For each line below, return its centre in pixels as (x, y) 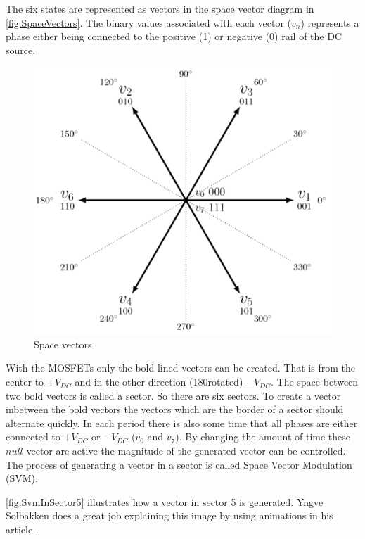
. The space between (315, 382)
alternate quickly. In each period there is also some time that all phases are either (182, 423)
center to (25, 382)
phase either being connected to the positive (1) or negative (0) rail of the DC (174, 36)
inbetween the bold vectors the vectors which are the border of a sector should (175, 409)
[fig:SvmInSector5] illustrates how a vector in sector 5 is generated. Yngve (165, 501)
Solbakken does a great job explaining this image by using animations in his (169, 515)
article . (22, 529)
